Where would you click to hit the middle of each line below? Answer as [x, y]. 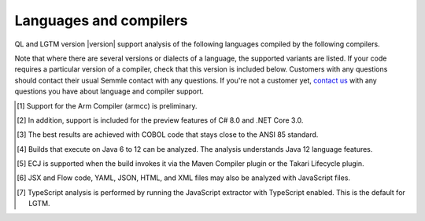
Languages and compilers [101, 20]
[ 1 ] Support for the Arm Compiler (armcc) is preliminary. [107, 105]
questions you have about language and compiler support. [109, 91]
